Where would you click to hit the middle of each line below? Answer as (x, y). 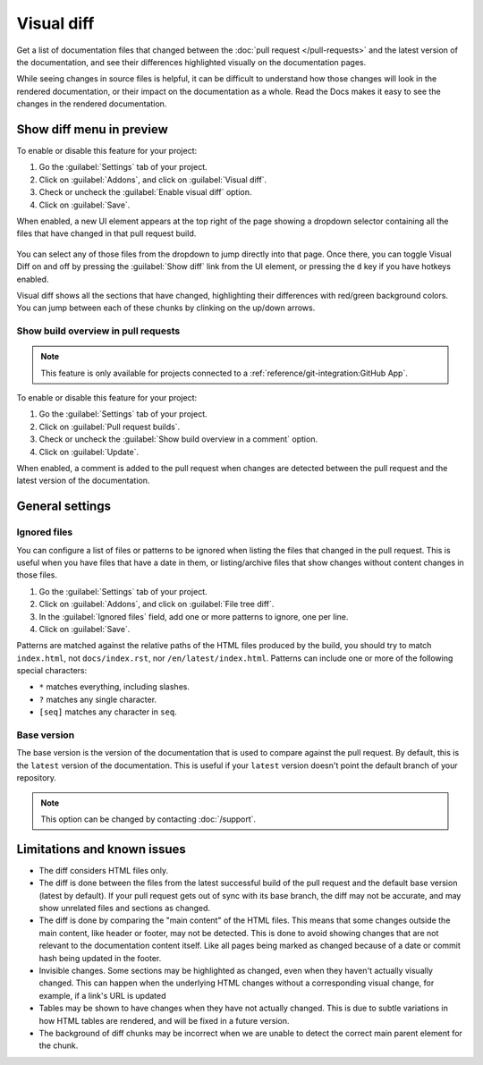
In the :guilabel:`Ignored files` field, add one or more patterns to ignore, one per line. (194, 616)
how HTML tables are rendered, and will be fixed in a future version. (164, 1020)
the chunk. (59, 1045)
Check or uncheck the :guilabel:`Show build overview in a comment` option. (178, 439)
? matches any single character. (97, 699)
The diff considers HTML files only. (104, 870)
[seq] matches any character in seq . (108, 712)
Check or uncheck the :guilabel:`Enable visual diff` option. (145, 192)
